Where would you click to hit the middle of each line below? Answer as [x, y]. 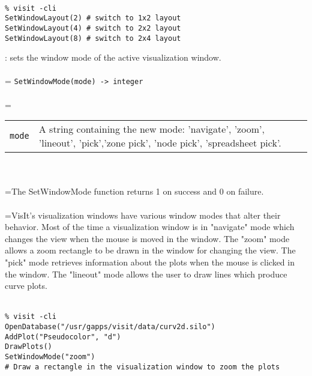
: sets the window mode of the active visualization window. [113, 57]
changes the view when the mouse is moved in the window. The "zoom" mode [147, 238]
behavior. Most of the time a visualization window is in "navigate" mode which [150, 227]
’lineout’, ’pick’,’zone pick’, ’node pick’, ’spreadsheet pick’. [160, 143]
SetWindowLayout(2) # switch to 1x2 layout [93, 18]
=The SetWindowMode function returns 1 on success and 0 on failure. [134, 191]
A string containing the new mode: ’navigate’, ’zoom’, [151, 129]
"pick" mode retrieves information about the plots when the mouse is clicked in [150, 262]
